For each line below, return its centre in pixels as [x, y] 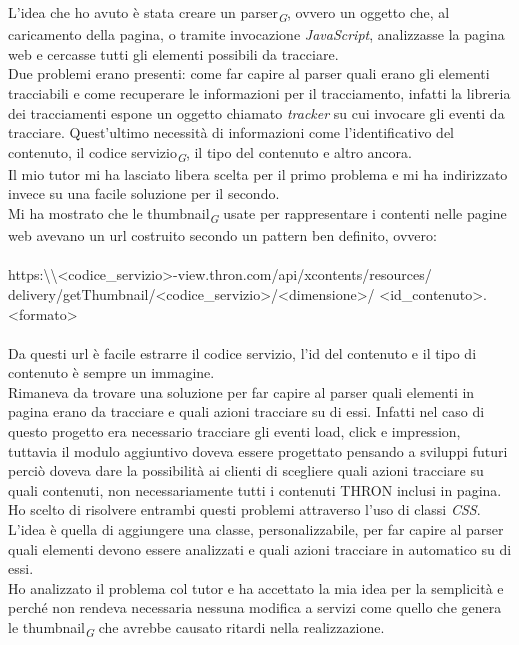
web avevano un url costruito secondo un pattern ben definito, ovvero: [222, 235]
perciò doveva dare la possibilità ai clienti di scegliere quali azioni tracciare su [246, 470]
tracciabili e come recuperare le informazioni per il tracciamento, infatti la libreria [259, 92]
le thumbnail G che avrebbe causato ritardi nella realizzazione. [196, 628]
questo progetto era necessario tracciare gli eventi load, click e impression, [234, 431]
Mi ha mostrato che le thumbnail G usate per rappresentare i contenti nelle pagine [257, 214]
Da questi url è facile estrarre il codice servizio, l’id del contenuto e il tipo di [242, 352]
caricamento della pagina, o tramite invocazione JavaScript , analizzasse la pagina [256, 34]
